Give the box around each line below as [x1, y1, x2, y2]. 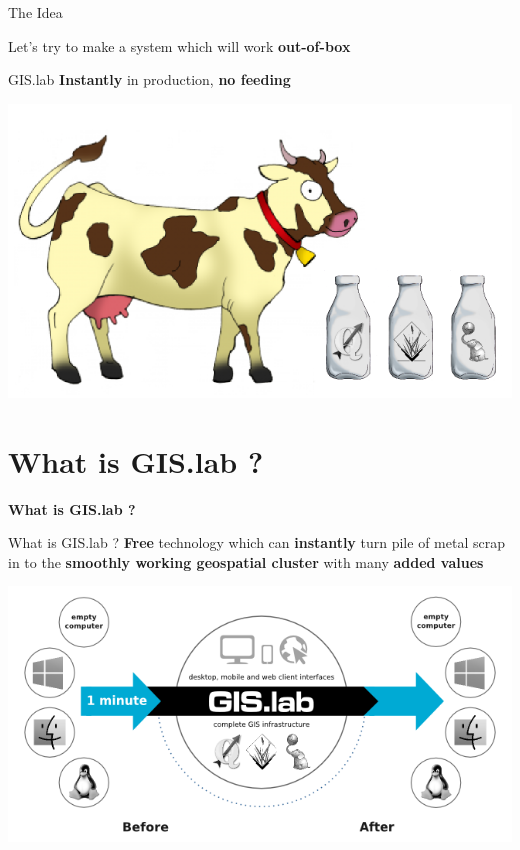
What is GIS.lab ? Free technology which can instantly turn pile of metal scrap [8, 532, 505, 553]
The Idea [8, 2, 63, 22]
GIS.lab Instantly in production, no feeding [8, 69, 291, 90]
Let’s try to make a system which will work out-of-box [8, 35, 351, 56]
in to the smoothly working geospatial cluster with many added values [8, 551, 484, 572]
